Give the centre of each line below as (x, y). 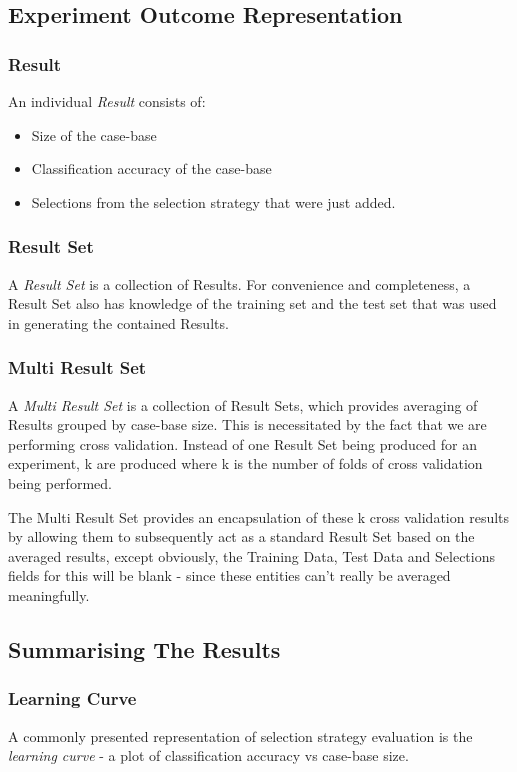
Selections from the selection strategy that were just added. (213, 201)
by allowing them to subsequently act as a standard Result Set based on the (241, 536)
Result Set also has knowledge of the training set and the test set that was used (252, 303)
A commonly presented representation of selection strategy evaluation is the (240, 735)
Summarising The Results (144, 648)
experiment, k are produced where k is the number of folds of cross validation (245, 463)
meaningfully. (49, 594)
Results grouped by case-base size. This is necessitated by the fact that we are (247, 424)
